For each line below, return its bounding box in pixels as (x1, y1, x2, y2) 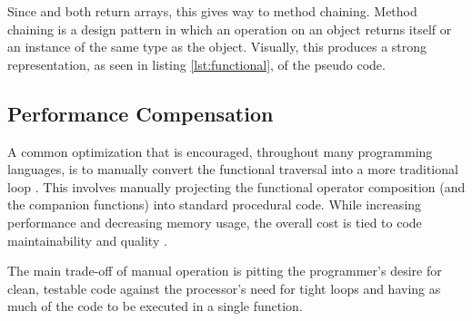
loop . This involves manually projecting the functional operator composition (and (7, 177, 466, 196)
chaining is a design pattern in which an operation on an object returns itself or (7, 19, 452, 38)
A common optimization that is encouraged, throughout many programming (7, 141, 433, 160)
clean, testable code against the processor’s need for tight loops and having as (7, 278, 441, 297)
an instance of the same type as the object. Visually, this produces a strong (7, 37, 427, 56)
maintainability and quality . (7, 230, 167, 249)
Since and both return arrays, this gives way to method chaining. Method (7, 2, 417, 20)
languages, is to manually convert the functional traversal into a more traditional (7, 160, 458, 179)
